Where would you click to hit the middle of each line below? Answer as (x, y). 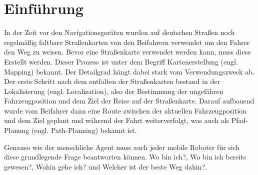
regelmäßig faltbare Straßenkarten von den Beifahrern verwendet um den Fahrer (127, 42)
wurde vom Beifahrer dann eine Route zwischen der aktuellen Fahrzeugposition (125, 110)
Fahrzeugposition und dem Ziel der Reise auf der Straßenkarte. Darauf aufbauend (129, 101)
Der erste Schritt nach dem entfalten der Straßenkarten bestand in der (112, 81)
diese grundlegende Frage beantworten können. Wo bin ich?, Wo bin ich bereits (125, 157)
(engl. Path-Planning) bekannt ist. (84, 130)
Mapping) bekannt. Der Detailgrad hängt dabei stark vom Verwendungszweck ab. (129, 71)
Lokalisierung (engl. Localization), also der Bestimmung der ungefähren (114, 91)
